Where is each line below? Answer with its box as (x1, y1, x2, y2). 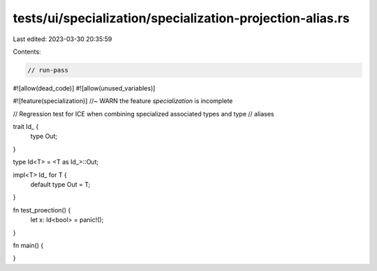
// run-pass (27, 66, 69, 74)
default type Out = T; (30, 180, 91, 189)
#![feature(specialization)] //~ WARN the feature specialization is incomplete (13, 97, 233, 105)
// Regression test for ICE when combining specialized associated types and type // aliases (13, 109, 275, 118)
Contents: (13, 47, 41, 56)
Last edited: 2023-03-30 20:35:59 (13, 35, 112, 43)
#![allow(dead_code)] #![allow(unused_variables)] (13, 84, 156, 92)
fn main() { (13, 241, 44, 249)
